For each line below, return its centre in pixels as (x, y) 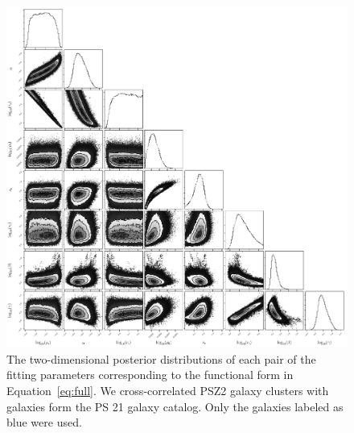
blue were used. (44, 422)
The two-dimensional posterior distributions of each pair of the (161, 358)
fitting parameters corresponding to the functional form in (150, 375)
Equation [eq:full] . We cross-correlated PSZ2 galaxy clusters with (168, 390)
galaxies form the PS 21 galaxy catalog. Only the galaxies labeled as (175, 406)
